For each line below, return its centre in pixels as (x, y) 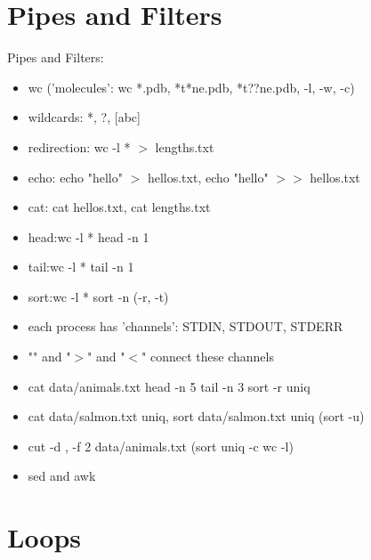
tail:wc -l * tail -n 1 (81, 267)
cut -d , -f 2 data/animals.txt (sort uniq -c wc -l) (161, 446)
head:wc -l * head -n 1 (89, 236)
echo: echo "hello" (75, 177)
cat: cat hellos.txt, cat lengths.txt (119, 207)
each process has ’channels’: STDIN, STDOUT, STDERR (185, 326)
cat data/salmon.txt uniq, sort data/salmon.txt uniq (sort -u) (196, 416)
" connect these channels (208, 357)
